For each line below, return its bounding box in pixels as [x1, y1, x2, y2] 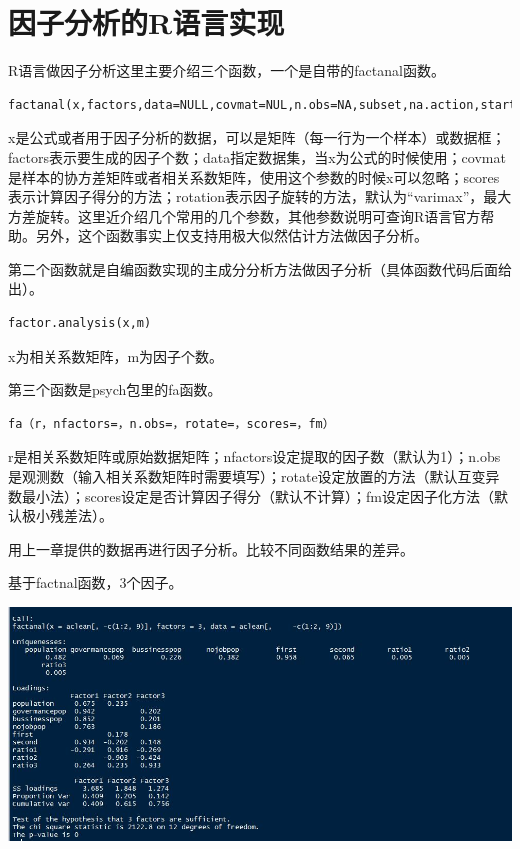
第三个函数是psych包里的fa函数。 [8, 379, 222, 400]
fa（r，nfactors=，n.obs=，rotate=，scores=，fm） [8, 416, 335, 431]
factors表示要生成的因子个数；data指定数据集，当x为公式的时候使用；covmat [8, 146, 506, 167]
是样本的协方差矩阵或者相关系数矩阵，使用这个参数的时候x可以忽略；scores [8, 166, 500, 187]
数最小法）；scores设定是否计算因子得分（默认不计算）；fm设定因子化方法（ [8, 485, 494, 506]
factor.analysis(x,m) [8, 316, 152, 331]
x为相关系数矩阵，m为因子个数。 [8, 345, 224, 366]
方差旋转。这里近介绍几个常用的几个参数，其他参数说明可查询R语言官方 [8, 205, 481, 226]
